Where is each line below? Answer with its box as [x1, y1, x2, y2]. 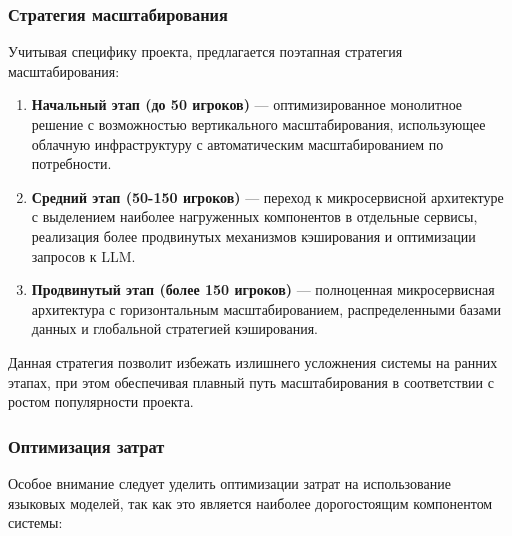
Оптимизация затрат [8, 433, 165, 458]
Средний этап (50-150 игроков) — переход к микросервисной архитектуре [31, 186, 504, 207]
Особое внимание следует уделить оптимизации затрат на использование [8, 472, 451, 493]
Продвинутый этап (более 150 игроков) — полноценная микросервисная [31, 279, 495, 300]
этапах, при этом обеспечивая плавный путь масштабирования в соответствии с [8, 371, 494, 392]
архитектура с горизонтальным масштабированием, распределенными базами [31, 298, 502, 319]
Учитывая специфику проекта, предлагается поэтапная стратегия [8, 41, 403, 62]
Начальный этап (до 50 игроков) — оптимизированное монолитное [31, 94, 463, 115]
